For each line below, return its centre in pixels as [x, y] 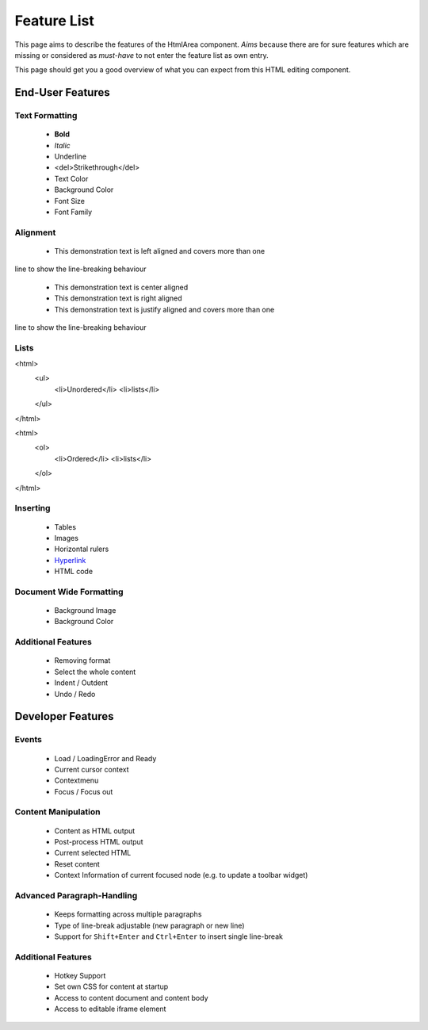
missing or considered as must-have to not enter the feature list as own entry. [141, 55]
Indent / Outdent [81, 683]
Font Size [69, 201]
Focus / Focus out [84, 791]
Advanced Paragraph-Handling [76, 896]
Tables [65, 526]
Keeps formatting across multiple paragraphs [128, 914]
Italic [62, 145]
